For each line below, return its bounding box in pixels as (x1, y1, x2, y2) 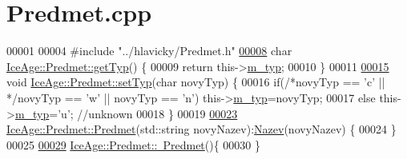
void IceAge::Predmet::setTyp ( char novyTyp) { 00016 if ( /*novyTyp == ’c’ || (6, 74, 385, 90)
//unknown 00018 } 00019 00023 (77, 105, 238, 121)
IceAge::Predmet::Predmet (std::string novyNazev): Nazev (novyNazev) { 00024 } (6, 121, 397, 137)
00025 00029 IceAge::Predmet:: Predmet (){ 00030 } (6, 136, 261, 153)
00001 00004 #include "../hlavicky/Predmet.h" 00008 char (6, 42, 292, 59)
